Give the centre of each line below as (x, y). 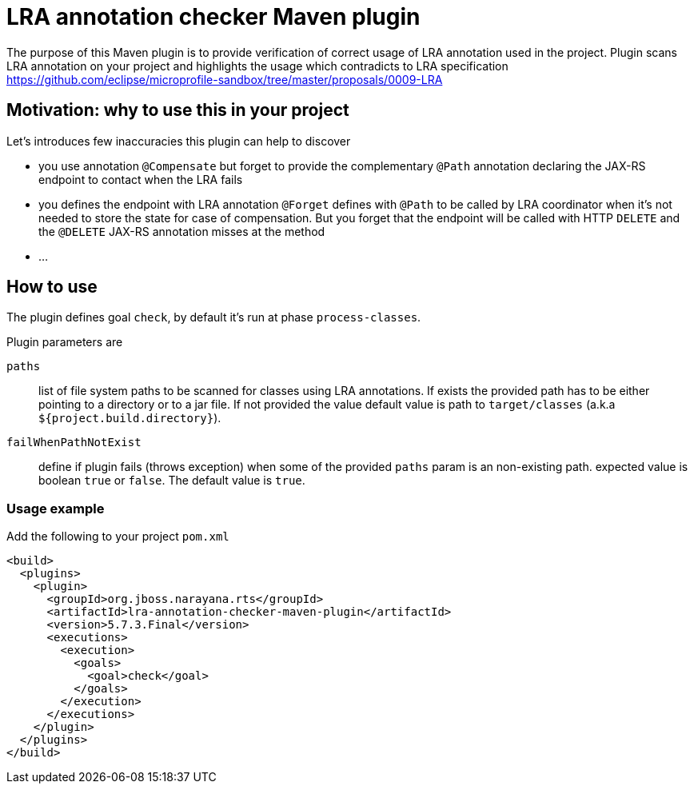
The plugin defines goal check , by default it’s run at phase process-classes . (214, 317)
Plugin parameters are (65, 342)
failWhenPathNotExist (74, 443)
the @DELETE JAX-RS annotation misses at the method (182, 231)
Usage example (56, 508)
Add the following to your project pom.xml (118, 537)
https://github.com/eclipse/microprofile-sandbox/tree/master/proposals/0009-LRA (225, 79)
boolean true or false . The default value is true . (172, 481)
